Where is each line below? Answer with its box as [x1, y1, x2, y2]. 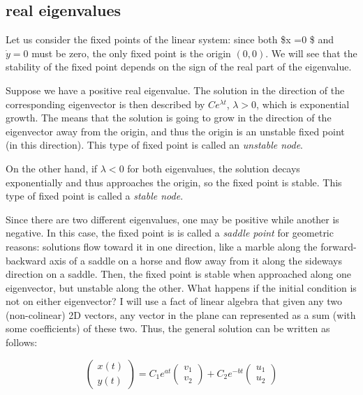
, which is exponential [256, 96, 350, 111]
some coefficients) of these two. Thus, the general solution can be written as [6, 321, 330, 336]
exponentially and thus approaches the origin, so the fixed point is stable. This [6, 174, 342, 189]
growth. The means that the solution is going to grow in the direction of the [6, 110, 332, 125]
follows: [6, 335, 38, 350]
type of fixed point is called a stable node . [6, 188, 184, 203]
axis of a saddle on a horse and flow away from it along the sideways [49, 253, 342, 267]
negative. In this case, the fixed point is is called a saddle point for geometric [6, 225, 334, 240]
